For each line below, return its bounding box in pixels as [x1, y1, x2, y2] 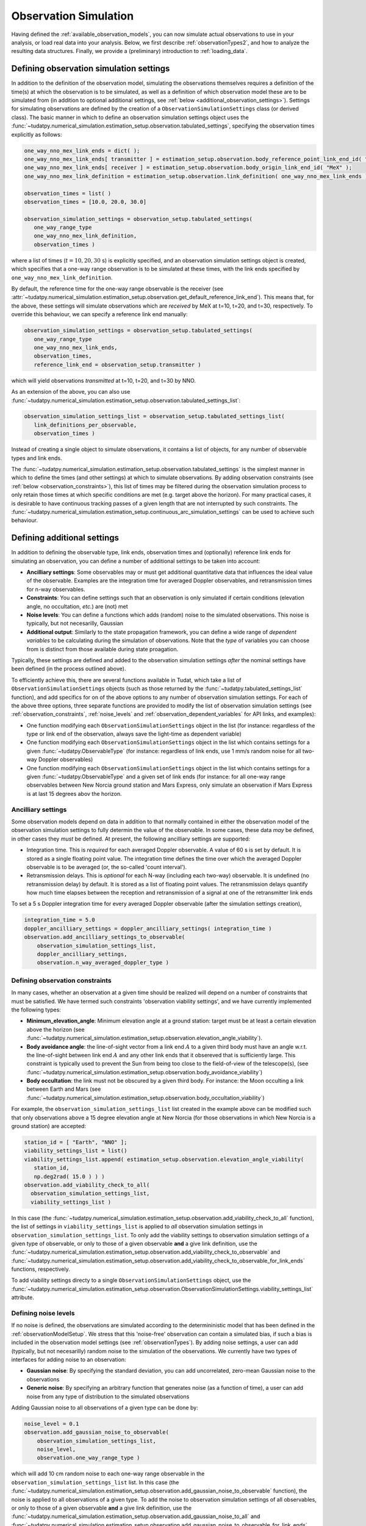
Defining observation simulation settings [11, 63, 170, 74]
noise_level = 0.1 [24, 1420, 79, 1427]
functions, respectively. [11, 1265, 70, 1273]
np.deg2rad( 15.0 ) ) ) [34, 1173, 105, 1180]
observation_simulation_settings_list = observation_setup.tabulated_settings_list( [24, 413, 285, 420]
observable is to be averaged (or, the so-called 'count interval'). [26, 863, 187, 870]
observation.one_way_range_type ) [37, 1455, 140, 1461]
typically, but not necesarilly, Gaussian [26, 620, 123, 627]
